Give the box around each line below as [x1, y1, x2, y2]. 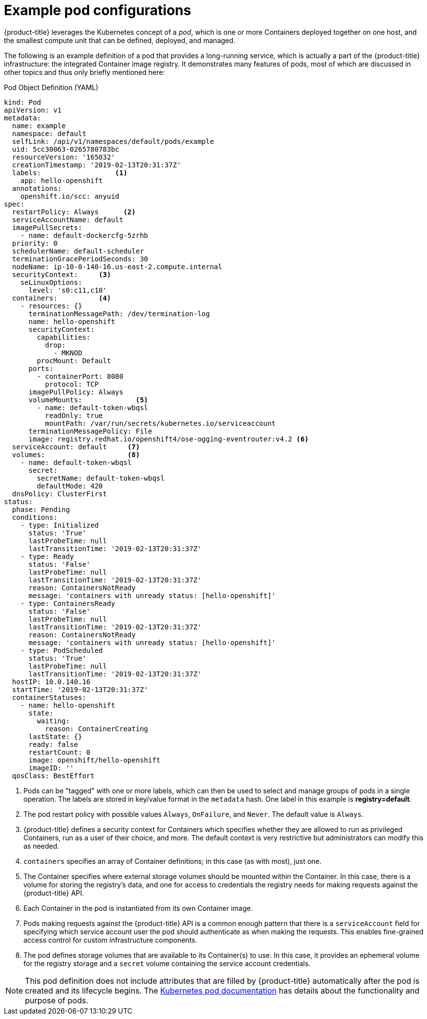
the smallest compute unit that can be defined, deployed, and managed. [4, 36, 235, 45]
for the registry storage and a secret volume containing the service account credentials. [23, 959, 311, 968]
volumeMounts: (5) [28, 395, 149, 404]
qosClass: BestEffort [12, 771, 95, 780]
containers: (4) [12, 294, 111, 302]
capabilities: [37, 333, 91, 341]
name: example [12, 121, 66, 130]
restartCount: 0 [28, 748, 91, 756]
